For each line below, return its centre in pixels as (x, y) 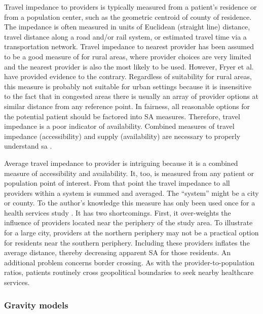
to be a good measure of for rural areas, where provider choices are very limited (128, 56)
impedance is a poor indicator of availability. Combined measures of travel (119, 126)
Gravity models (36, 305)
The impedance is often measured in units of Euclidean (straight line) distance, (127, 27)
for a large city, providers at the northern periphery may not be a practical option (131, 233)
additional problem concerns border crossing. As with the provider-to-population (129, 262)
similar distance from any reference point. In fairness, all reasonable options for (127, 106)
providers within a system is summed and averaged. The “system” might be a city (131, 193)
